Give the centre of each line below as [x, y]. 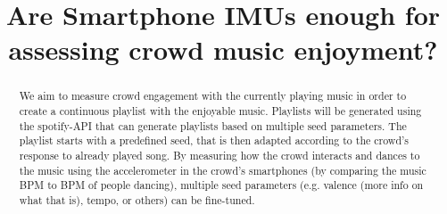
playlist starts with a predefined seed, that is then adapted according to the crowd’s [214, 140]
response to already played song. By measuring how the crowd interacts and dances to [219, 155]
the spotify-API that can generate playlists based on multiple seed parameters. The [213, 125]
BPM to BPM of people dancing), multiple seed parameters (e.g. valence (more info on [221, 185]
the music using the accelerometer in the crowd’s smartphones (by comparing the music [223, 170]
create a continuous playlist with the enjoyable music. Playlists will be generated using [220, 111]
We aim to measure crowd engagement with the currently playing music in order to [213, 96]
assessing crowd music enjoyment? [223, 49]
